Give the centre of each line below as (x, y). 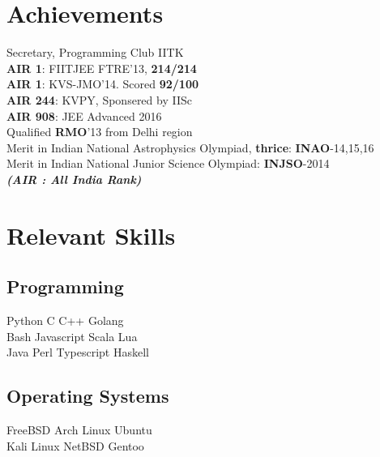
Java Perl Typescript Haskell (78, 352)
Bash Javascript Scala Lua (72, 336)
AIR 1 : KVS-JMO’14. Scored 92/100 (102, 84)
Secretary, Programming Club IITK (95, 52)
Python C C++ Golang (65, 320)
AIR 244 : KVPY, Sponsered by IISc (99, 99)
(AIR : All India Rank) (74, 179)
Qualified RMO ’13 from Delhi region (100, 132)
